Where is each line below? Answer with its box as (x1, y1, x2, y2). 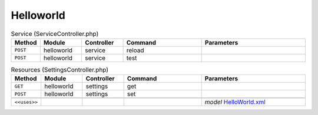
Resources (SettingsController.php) (11, 66, 109, 74)
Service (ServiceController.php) (11, 29, 99, 38)
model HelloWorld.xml (204, 98, 266, 106)
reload (126, 46, 144, 54)
